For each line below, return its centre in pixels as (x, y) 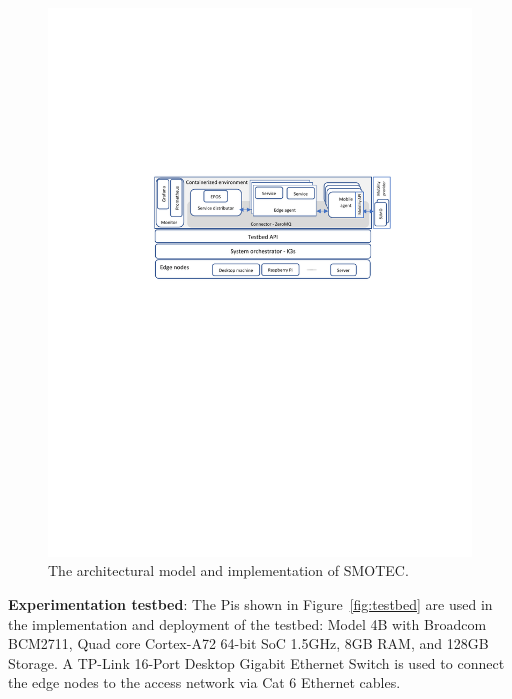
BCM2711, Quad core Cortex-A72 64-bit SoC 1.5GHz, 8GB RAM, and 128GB (248, 643)
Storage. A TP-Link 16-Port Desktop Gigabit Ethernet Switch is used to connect (256, 662)
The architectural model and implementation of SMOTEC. (228, 570)
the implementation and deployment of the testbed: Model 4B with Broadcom (247, 623)
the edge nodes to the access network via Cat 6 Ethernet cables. (204, 682)
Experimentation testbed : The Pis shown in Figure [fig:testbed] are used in (250, 604)
